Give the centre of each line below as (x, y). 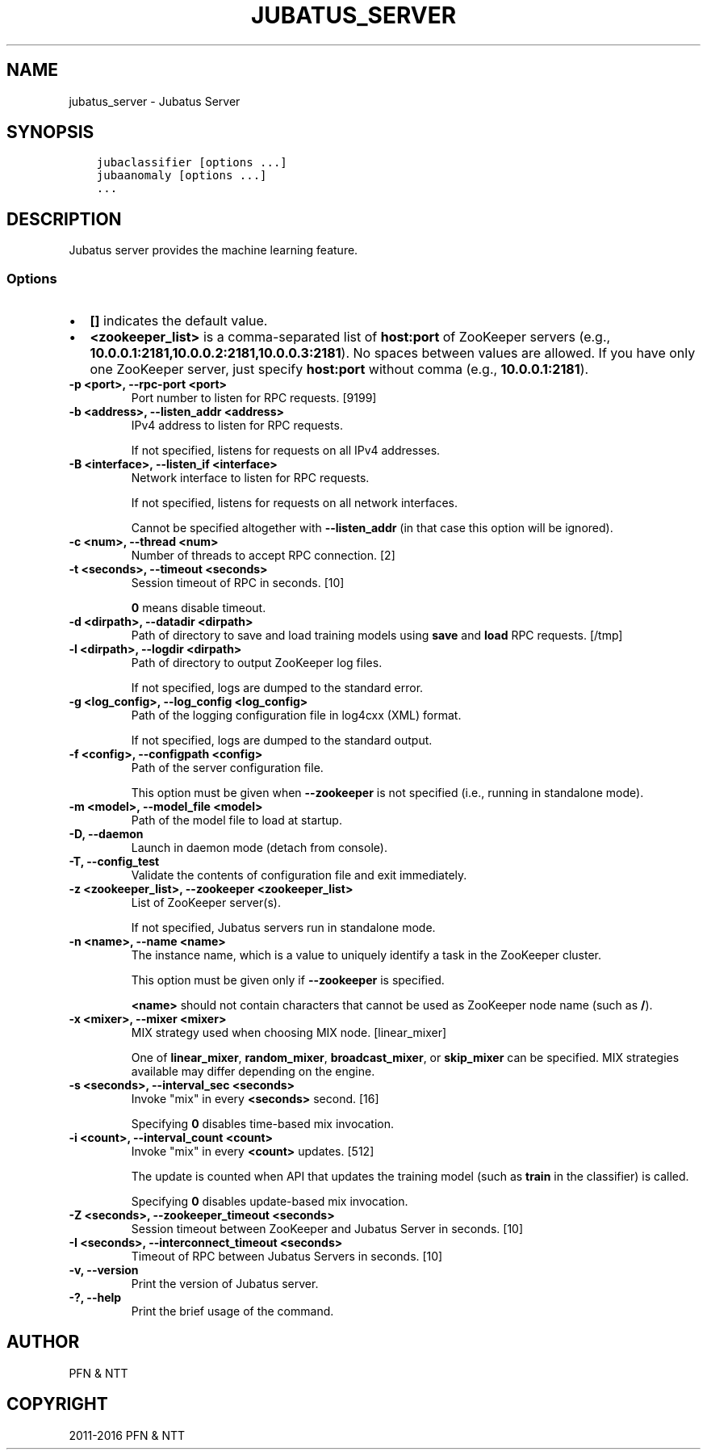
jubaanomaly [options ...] (182, 176)
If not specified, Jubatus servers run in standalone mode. (283, 928)
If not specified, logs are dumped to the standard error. (277, 688)
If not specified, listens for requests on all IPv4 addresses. (286, 451)
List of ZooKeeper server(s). (206, 903)
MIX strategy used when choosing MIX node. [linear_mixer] (289, 1033)
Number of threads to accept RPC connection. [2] (263, 556)
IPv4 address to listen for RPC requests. (237, 426)
